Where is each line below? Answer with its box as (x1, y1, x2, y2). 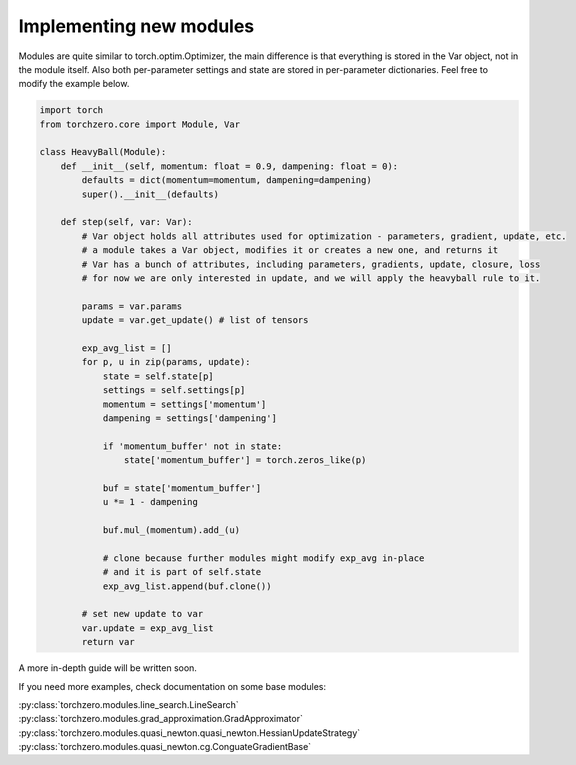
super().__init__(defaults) (81, 188, 220, 200)
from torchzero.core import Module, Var (39, 118, 240, 130)
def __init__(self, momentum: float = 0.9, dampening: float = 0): (60, 160, 399, 172)
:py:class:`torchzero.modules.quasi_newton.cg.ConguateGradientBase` (18, 741, 312, 753)
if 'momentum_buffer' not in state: (102, 440, 283, 452)
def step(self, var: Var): (60, 216, 194, 228)
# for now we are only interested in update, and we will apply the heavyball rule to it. (81, 273, 541, 284)
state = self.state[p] (102, 370, 214, 382)
